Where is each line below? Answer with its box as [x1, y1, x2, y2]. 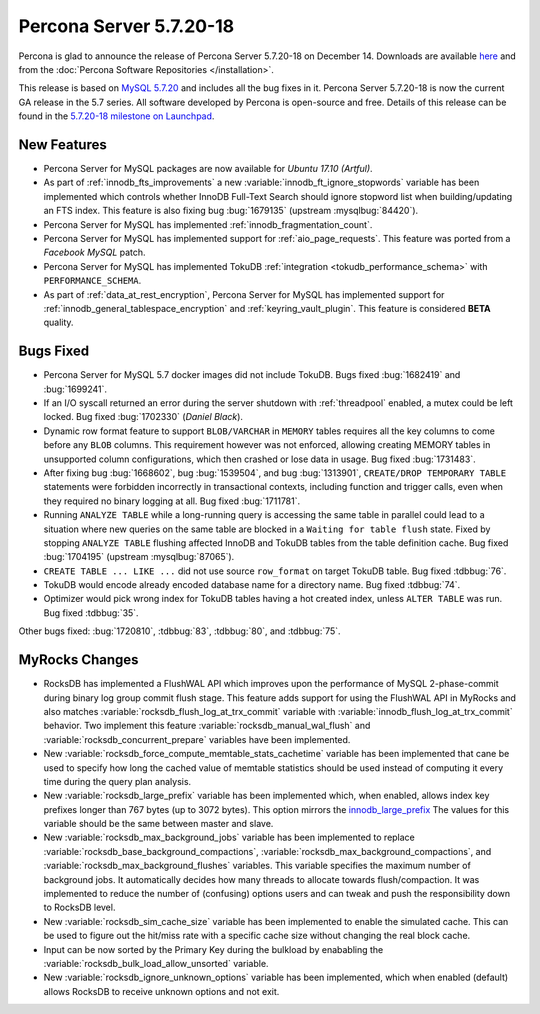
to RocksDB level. [43, 901, 116, 914]
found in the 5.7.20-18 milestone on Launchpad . [18, 110, 215, 122]
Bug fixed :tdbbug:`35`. [43, 606, 139, 619]
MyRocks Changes [18, 651, 139, 669]
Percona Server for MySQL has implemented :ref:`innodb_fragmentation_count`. [43, 218, 373, 230]
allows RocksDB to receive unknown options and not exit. [43, 985, 280, 997]
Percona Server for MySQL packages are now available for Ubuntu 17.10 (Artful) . [43, 163, 374, 175]
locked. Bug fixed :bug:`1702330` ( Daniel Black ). [43, 411, 244, 423]
